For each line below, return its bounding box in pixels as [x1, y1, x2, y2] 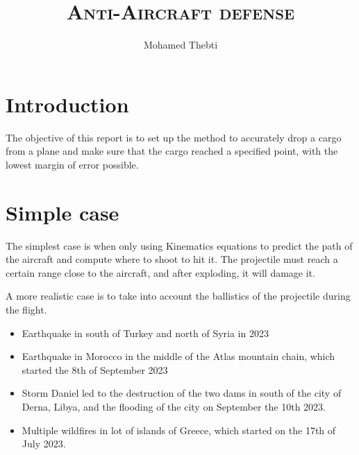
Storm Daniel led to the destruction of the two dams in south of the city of [22, 386, 342, 400]
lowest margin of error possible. [6, 157, 139, 171]
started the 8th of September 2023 [22, 362, 168, 377]
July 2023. [22, 436, 66, 451]
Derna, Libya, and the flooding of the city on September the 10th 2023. [22, 399, 326, 413]
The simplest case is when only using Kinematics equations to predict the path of [6, 238, 353, 252]
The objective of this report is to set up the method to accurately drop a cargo [6, 130, 342, 144]
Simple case [6, 198, 119, 226]
